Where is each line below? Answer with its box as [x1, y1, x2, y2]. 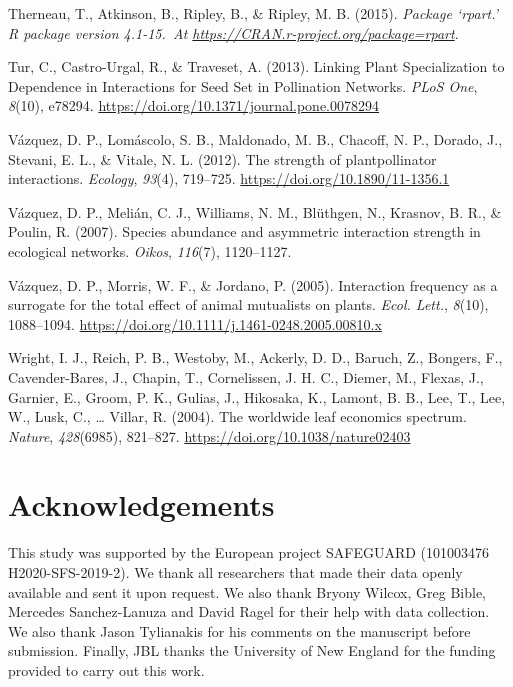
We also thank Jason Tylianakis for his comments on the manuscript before [8, 620, 471, 641]
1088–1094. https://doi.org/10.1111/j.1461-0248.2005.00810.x [8, 313, 382, 334]
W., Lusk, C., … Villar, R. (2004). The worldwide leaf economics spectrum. [8, 406, 467, 427]
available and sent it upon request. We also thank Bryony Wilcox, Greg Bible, [8, 581, 487, 602]
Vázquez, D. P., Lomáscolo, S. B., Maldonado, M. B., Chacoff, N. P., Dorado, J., [8, 128, 503, 149]
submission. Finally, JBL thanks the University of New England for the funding [8, 640, 496, 661]
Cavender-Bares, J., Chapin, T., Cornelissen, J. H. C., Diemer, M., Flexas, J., [8, 366, 484, 387]
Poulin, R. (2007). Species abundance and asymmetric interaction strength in [8, 221, 481, 242]
